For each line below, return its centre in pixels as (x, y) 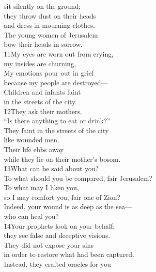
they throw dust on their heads (50, 15)
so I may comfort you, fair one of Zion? (62, 197)
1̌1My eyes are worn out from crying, (59, 53)
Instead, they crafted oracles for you (58, 264)
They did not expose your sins (49, 244)
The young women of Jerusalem (51, 34)
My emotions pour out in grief (49, 73)
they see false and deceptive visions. (57, 235)
